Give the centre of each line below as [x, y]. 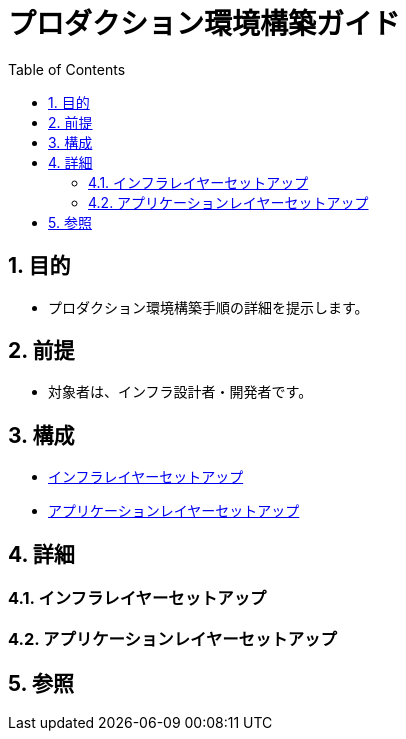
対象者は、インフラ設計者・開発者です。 [180, 392]
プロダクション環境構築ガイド [204, 24]
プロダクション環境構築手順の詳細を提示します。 [208, 307]
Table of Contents [67, 69]
